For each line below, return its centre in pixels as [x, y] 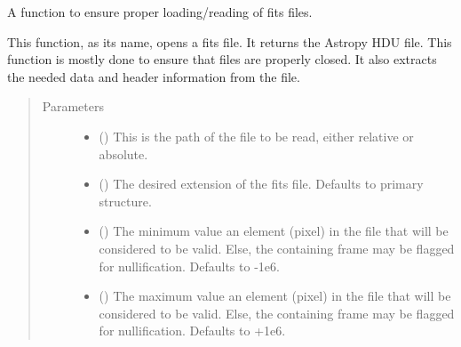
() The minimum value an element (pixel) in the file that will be [274, 231]
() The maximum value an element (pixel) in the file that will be [275, 296]
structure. [125, 201]
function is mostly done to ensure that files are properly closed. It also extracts [222, 59]
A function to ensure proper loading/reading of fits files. [160, 12]
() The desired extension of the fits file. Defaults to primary [261, 184]
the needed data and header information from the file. [154, 76]
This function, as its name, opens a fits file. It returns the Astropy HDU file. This [230, 41]
